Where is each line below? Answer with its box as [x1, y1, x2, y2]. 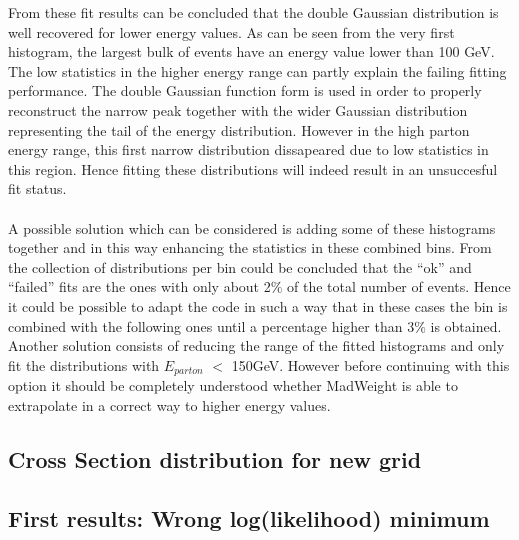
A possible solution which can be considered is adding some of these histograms [8, 217, 496, 238]
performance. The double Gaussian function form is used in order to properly [8, 80, 482, 101]
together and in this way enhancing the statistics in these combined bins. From [8, 237, 492, 258]
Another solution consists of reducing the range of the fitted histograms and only [8, 335, 505, 356]
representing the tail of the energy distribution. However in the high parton [8, 119, 470, 140]
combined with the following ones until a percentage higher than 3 [8, 315, 415, 336]
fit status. [8, 178, 67, 199]
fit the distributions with [8, 354, 160, 375]
